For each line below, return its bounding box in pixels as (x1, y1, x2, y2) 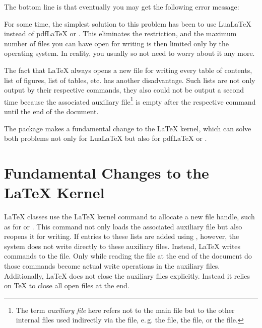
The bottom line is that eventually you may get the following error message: (4, 2, 239, 12)
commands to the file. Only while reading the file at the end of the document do (4, 251, 252, 261)
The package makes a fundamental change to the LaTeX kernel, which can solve (4, 123, 251, 133)
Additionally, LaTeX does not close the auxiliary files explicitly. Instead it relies (4, 270, 250, 281)
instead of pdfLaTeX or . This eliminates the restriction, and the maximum (4, 28, 237, 39)
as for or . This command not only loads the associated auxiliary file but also (4, 221, 242, 231)
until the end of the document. (4, 106, 99, 116)
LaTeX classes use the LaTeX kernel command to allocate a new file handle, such (4, 211, 255, 222)
